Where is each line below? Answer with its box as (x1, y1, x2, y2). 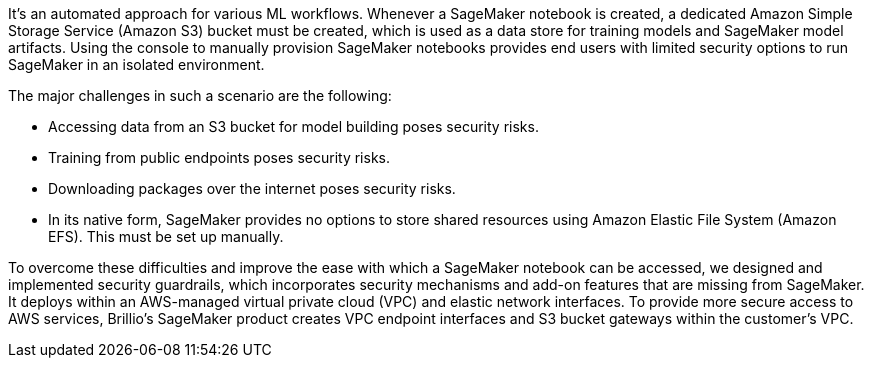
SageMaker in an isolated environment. (8, 56, 265, 73)
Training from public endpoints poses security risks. (48, 149, 391, 166)
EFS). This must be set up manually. (48, 228, 284, 245)
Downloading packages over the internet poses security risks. (48, 180, 456, 197)
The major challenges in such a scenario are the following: (8, 87, 392, 104)
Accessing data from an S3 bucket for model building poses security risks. (48, 118, 539, 135)
